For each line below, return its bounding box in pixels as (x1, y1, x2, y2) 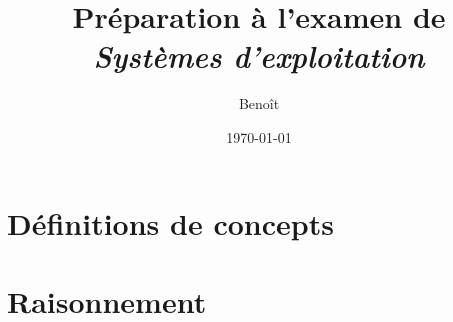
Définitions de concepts (7, 202, 334, 243)
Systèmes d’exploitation (93, 35, 425, 77)
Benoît (238, 93, 280, 114)
